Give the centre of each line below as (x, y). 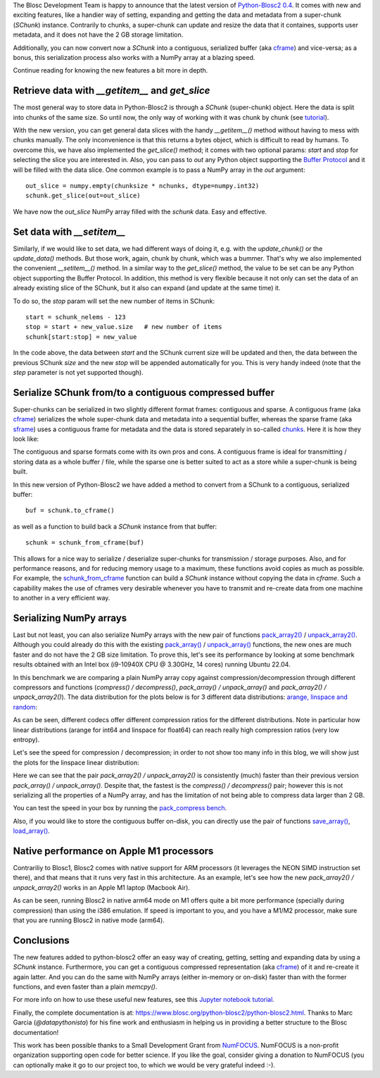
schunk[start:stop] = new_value (81, 337)
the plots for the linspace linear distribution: (76, 762)
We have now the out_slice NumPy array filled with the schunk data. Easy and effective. (140, 211)
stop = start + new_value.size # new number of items (124, 327)
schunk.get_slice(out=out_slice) (83, 196)
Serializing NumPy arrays (70, 618)
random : (25, 707)
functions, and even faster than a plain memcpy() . (85, 987)
